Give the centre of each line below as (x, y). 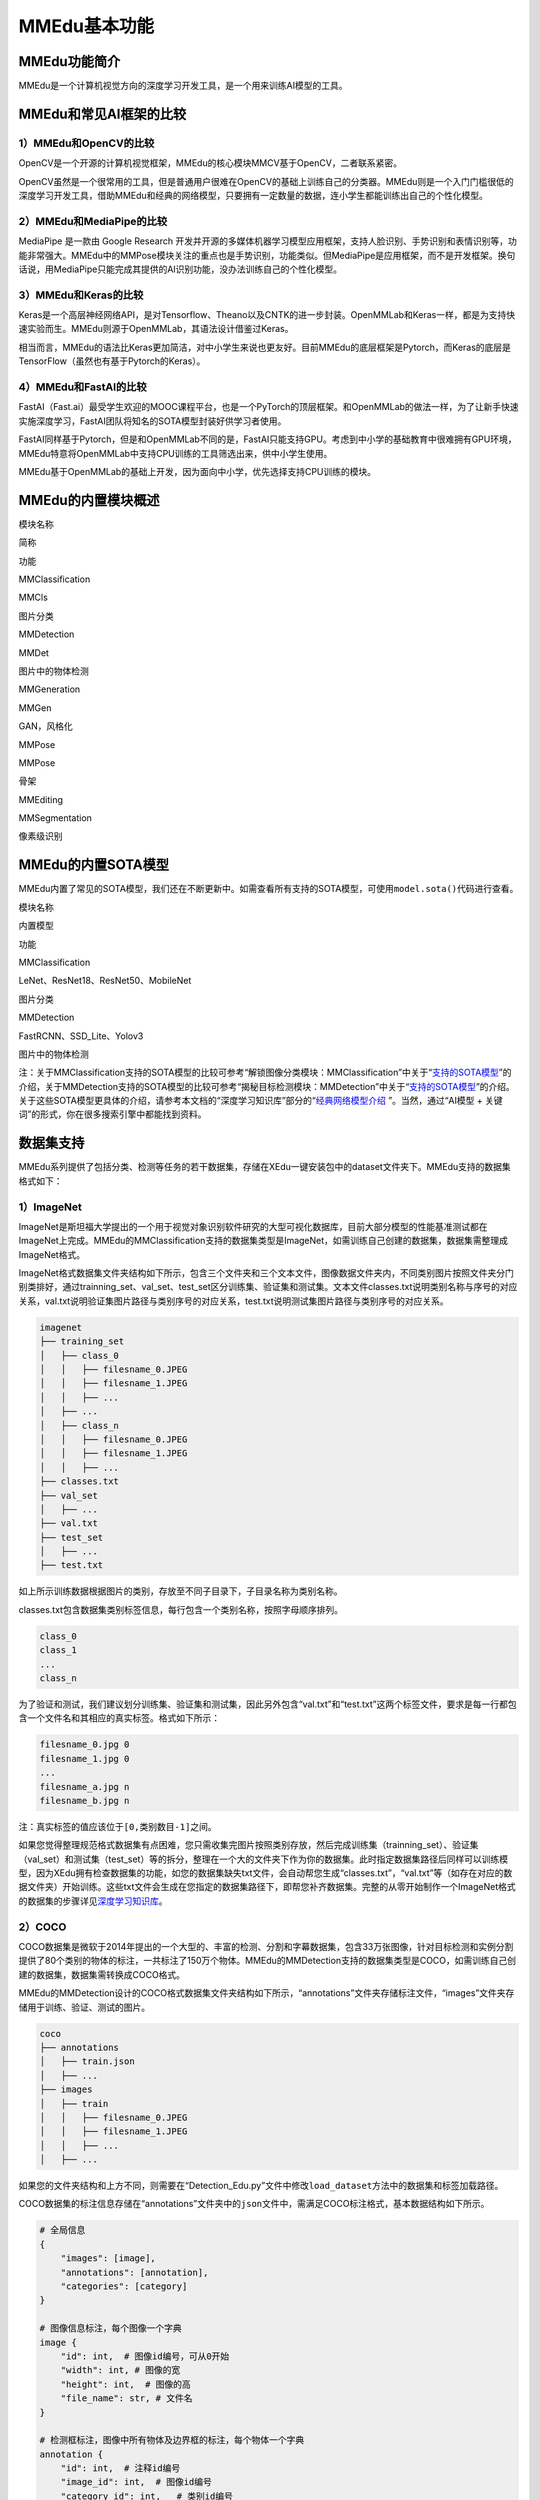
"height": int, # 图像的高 (126, 2384)
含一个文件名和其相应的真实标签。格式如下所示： (119, 1718)
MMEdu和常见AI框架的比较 (102, 113)
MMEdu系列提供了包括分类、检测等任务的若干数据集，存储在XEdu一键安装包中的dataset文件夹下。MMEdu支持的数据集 (265, 1167)
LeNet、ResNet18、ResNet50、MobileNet (105, 981)
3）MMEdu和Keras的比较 (81, 295)
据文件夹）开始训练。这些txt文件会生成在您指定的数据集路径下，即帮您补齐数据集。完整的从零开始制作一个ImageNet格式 (267, 1887)
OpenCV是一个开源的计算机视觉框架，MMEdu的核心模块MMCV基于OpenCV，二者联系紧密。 (210, 163)
